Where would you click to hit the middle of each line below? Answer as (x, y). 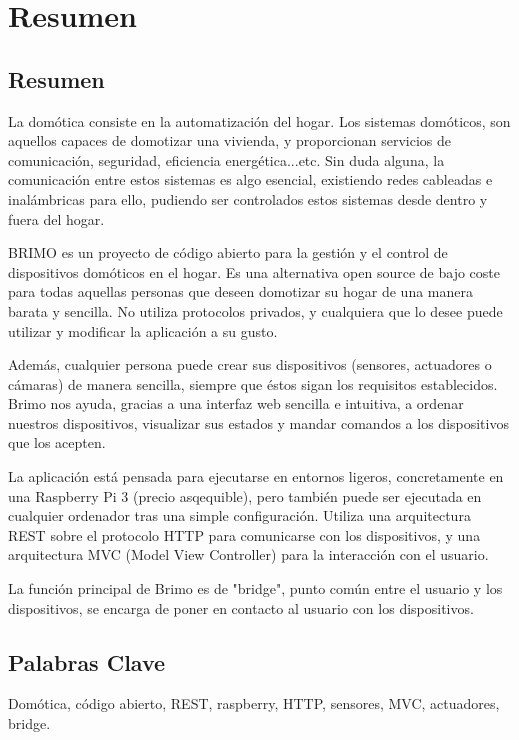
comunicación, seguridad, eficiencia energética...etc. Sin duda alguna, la (226, 159)
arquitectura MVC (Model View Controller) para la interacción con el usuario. (248, 554)
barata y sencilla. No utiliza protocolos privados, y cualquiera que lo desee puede (255, 310)
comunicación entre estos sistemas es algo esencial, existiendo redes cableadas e (250, 179)
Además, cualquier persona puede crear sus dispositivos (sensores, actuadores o (250, 364)
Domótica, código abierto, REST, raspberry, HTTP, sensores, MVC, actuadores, (254, 703)
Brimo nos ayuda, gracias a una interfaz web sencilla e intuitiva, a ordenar (236, 403)
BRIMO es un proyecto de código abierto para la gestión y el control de (228, 252)
